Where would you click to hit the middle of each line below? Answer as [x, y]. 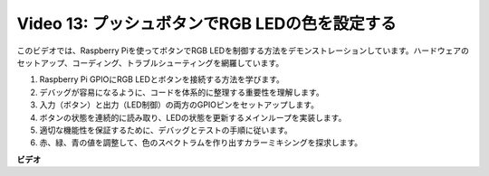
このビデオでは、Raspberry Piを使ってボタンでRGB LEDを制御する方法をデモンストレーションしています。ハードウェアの [243, 51]
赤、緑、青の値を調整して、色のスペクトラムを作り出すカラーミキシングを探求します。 [201, 143]
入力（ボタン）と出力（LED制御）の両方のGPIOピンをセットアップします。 [179, 105]
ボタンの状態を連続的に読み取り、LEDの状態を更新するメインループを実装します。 [193, 117]
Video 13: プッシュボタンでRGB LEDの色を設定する [207, 23]
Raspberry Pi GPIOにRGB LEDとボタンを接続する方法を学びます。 [162, 79]
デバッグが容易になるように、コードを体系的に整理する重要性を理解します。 [182, 92]
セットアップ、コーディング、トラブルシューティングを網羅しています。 [150, 62]
